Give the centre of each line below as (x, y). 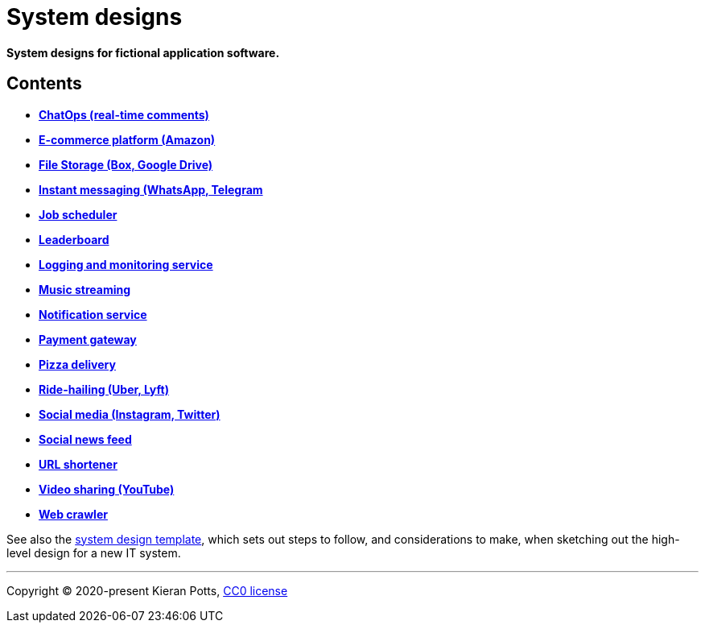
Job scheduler (78, 214)
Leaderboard (74, 239)
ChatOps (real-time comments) (124, 114)
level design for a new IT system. (94, 552)
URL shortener (78, 464)
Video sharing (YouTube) (107, 489)
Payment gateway (88, 339)
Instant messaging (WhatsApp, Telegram (151, 189)
